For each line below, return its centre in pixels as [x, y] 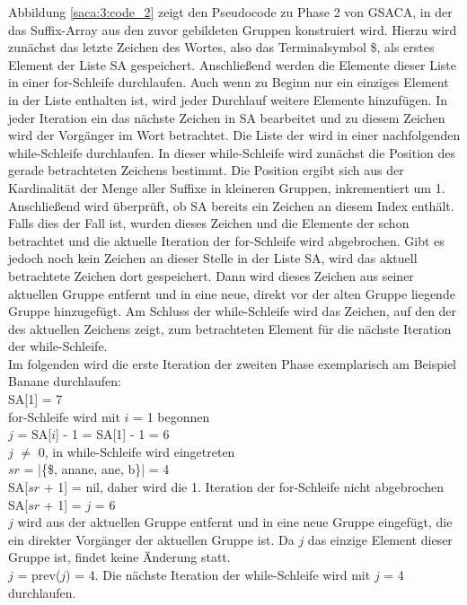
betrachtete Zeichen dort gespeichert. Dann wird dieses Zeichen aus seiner [211, 275]
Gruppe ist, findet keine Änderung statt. [119, 557]
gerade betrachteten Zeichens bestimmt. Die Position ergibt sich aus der [206, 170]
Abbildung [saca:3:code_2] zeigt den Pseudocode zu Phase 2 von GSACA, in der [230, 12]
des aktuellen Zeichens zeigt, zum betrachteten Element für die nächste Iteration [230, 328]
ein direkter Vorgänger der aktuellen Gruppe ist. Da [151, 539]
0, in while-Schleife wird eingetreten [137, 451]
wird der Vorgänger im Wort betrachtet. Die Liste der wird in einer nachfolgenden [234, 135]
